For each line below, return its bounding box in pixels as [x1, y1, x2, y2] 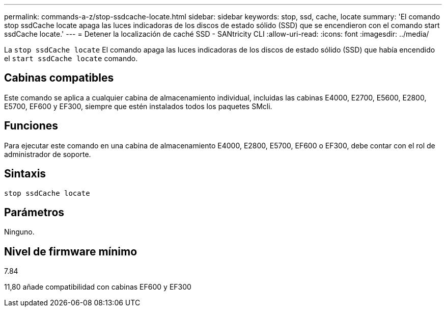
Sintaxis [4, 167, 46, 180]
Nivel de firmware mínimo [4, 245, 137, 258]
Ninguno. [4, 227, 35, 237]
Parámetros [4, 205, 65, 219]
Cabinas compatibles [4, 71, 114, 85]
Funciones [4, 119, 59, 133]
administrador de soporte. [4, 149, 91, 159]
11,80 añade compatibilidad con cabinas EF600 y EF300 [4, 282, 191, 292]
